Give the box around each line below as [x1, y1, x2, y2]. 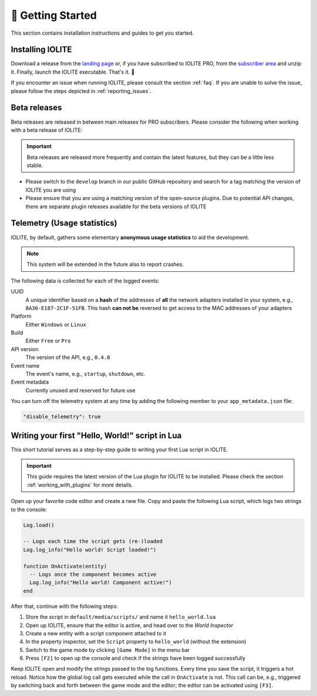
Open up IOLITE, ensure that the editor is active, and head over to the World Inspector [25, 621, 234, 629]
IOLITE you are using [25, 186, 76, 194]
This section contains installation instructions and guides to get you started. [11, 29, 194, 36]
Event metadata [11, 378, 49, 385]
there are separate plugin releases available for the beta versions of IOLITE [25, 203, 207, 210]
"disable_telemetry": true [23, 414, 101, 420]
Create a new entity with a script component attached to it [25, 630, 167, 637]
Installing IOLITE [11, 45, 72, 55]
